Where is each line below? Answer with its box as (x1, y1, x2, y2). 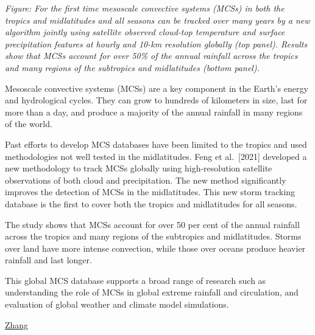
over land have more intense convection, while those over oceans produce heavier (5, 241, 306, 254)
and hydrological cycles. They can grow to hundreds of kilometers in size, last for (5, 94, 308, 106)
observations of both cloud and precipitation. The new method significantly (5, 173, 286, 186)
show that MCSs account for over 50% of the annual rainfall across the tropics (5, 49, 298, 62)
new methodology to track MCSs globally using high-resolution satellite (5, 162, 272, 174)
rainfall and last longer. (5, 254, 92, 266)
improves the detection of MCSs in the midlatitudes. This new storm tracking (5, 185, 296, 198)
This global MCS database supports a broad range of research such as (5, 274, 266, 286)
